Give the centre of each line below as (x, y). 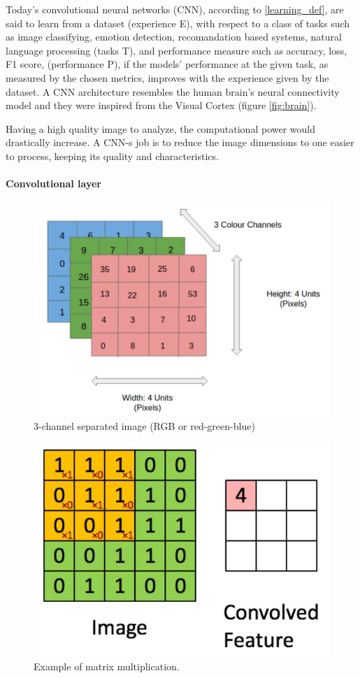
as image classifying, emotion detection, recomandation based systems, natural (174, 37)
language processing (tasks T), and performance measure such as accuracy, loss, (177, 50)
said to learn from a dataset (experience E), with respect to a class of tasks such (178, 23)
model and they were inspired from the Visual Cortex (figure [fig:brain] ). (161, 105)
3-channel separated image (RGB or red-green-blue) (144, 425)
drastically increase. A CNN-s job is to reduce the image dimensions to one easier (180, 142)
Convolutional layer (53, 183)
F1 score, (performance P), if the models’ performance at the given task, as (167, 64)
